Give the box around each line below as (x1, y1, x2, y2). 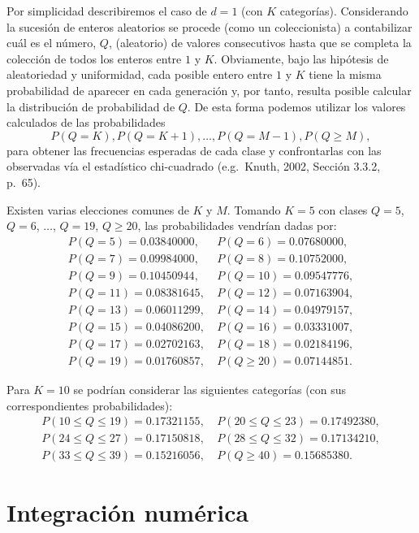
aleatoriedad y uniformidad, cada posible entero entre (6, 66, 273, 83)
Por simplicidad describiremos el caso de (6, 2, 207, 19)
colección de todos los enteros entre (6, 50, 182, 67)
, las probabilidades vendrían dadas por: (137, 217, 337, 234)
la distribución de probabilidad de (6, 97, 175, 115)
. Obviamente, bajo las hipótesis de (214, 50, 389, 67)
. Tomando (227, 201, 281, 218)
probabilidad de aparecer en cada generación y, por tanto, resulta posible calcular (6, 81, 412, 98)
